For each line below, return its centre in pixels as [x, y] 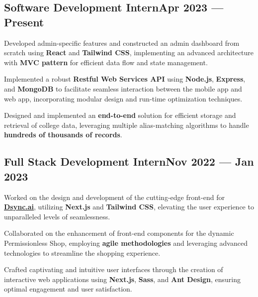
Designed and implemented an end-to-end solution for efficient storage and [120, 115]
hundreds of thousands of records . [63, 135]
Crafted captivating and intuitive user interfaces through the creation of [114, 269]
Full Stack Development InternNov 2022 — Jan [129, 161]
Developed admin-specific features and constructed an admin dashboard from [122, 43]
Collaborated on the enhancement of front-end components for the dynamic [119, 233]
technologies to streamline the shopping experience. [82, 252]
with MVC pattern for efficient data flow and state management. [106, 62]
